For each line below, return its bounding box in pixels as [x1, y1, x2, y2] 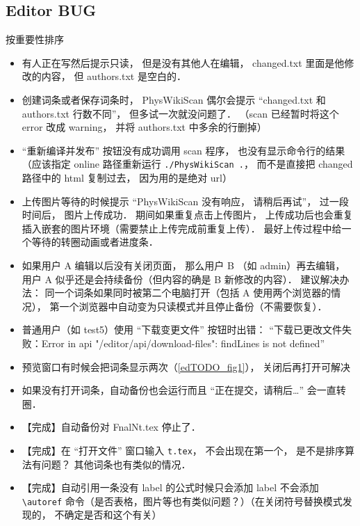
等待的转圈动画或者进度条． [31, 234, 158, 249]
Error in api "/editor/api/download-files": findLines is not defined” [41, 335, 325, 350]
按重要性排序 [6, 32, 64, 47]
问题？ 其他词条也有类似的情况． [41, 456, 191, 471]
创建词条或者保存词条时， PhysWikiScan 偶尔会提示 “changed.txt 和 [22, 92, 326, 106]
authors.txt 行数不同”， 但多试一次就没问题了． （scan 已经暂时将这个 [22, 106, 339, 120]
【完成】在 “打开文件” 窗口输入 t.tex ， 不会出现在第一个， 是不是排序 [22, 443, 345, 457]
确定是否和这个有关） [64, 507, 162, 522]
